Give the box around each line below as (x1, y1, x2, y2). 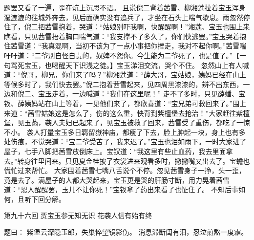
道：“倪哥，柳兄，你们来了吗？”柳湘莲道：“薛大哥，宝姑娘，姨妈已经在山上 (4, 69, 246, 80)
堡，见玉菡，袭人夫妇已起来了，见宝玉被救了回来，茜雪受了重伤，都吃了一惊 (4, 117, 250, 128)
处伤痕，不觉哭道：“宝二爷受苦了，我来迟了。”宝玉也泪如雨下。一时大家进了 (4, 136, 247, 147)
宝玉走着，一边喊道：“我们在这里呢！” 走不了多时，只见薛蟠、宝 (38, 88, 245, 99)
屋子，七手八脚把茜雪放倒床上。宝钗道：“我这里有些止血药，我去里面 (4, 146, 226, 156)
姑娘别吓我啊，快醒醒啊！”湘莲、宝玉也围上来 (103, 22, 250, 32)
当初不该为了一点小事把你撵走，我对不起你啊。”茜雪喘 (75, 41, 247, 51)
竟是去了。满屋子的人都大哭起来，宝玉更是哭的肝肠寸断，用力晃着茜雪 (4, 175, 230, 185)
